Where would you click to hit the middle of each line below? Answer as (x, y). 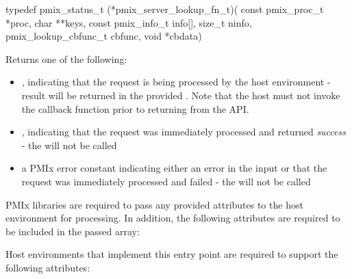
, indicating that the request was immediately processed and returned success (184, 132)
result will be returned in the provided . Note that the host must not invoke (181, 95)
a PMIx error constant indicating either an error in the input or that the (174, 168)
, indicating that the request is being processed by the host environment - (176, 82)
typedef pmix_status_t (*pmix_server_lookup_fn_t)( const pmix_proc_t (165, 9)
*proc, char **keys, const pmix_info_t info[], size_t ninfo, (129, 22)
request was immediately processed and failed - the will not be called (166, 181)
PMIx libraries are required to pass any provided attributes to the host (154, 204)
